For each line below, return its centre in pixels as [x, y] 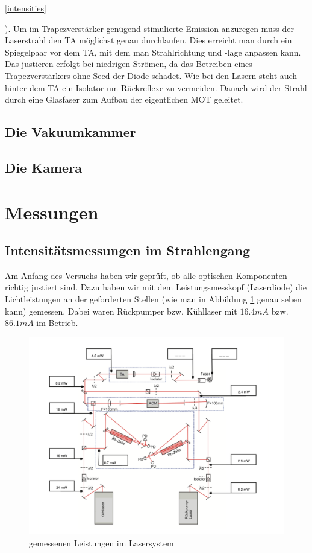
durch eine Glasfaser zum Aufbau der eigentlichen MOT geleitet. [124, 99]
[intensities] [26, 8]
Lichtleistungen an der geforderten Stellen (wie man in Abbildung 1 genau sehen [153, 299]
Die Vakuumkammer [70, 132]
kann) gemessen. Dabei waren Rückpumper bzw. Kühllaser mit [121, 311]
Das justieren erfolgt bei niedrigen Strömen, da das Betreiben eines [129, 64]
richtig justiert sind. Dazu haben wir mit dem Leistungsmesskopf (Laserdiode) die [156, 287]
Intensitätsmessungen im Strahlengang [128, 250]
